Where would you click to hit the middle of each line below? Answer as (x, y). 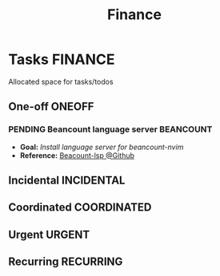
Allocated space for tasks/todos (61, 81)
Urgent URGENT (49, 234)
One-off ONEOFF (51, 106)
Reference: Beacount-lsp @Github (77, 155)
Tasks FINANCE (62, 59)
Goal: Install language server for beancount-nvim (102, 147)
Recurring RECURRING (66, 262)
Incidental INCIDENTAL (67, 181)
